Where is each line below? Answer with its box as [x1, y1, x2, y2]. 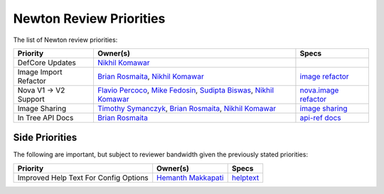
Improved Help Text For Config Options [17, 173, 149, 183]
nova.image [299, 85, 339, 95]
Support [17, 94, 46, 104]
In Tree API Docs [17, 112, 74, 122]
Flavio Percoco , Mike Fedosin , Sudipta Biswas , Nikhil [97, 85, 274, 95]
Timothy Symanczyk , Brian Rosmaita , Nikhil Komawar [97, 103, 277, 113]
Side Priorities [13, 131, 78, 144]
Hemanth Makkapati [156, 173, 224, 183]
